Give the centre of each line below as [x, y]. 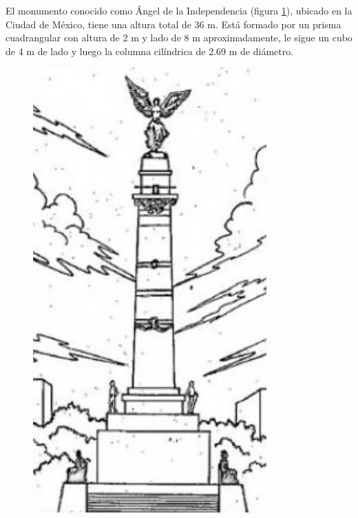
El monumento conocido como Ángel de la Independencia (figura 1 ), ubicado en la [179, 10]
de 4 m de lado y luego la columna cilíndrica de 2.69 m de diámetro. [150, 51]
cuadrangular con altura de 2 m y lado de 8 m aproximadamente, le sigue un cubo [179, 38]
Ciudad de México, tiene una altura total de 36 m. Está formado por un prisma [173, 24]
